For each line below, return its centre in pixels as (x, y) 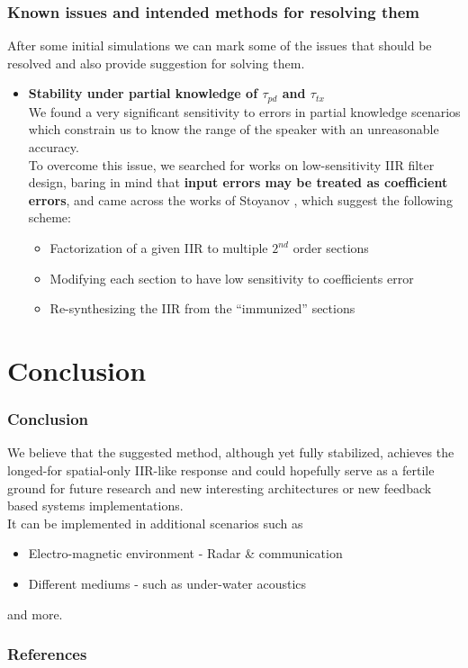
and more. (35, 614)
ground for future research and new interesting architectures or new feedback (220, 487)
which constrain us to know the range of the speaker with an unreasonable (234, 129)
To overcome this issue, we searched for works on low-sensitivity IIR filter (231, 164)
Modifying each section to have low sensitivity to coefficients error (232, 278)
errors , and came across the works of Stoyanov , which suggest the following (240, 199)
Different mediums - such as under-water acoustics (167, 583)
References (47, 654)
